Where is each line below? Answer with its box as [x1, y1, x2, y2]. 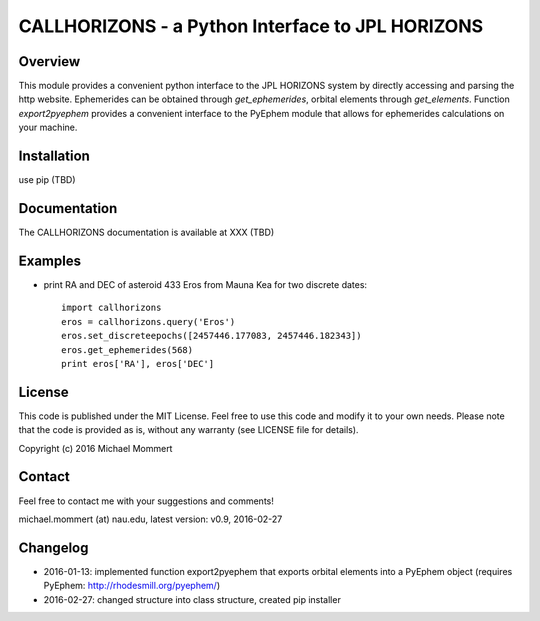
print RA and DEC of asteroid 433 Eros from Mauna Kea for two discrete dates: [43, 278, 368, 290]
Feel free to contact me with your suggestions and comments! [18, 495, 275, 507]
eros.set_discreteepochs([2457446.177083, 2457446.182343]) [61, 330, 362, 342]
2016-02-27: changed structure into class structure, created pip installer [43, 593, 342, 605]
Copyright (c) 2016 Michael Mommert [18, 442, 173, 454]
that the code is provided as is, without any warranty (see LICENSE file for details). [18, 424, 359, 436]
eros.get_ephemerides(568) [61, 344, 194, 355]
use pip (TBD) [18, 174, 76, 186]
